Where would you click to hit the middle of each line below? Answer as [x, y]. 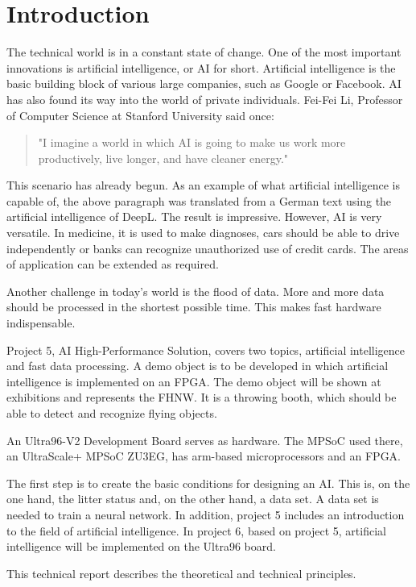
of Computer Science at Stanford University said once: [140, 115]
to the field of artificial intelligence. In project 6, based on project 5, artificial [196, 530]
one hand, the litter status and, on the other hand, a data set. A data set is [193, 499]
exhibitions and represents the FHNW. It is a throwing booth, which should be [202, 397]
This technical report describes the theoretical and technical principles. [181, 573]
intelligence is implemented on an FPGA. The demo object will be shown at [194, 381]
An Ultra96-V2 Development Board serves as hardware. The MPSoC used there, [205, 440]
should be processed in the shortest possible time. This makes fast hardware [194, 307]
